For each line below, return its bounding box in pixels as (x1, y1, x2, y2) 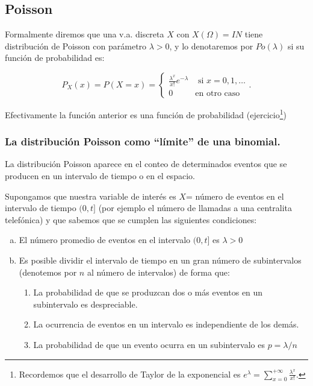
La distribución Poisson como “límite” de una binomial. (5, 134, 280, 149)
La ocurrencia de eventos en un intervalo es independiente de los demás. (33, 318, 299, 331)
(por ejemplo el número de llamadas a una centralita (98, 201, 293, 214)
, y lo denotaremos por (169, 39, 253, 52)
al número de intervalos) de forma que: (87, 265, 230, 278)
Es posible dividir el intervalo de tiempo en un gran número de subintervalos (19, 254, 302, 267)
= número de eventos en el (185, 189, 284, 202)
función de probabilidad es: (5, 51, 105, 64)
